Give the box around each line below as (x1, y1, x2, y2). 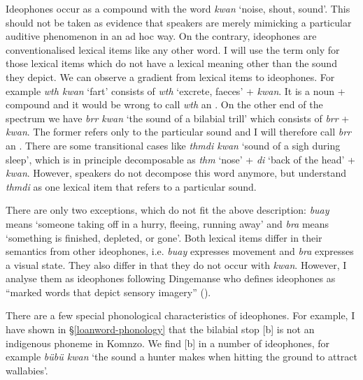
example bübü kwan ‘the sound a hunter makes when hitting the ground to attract (6, 349, 358, 364)
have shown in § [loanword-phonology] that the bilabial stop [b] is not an (6, 322, 315, 337)
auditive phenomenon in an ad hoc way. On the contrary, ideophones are (6, 29, 317, 43)
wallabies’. (6, 363, 48, 377)
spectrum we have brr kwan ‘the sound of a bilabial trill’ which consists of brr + (6, 110, 350, 125)
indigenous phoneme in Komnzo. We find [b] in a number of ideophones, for (6, 335, 330, 350)
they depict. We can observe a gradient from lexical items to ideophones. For (6, 69, 335, 84)
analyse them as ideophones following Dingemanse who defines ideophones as (6, 271, 336, 286)
